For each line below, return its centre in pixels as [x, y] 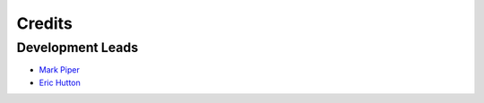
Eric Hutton [60, 82]
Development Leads [78, 47]
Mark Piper [59, 70]
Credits [45, 23]
